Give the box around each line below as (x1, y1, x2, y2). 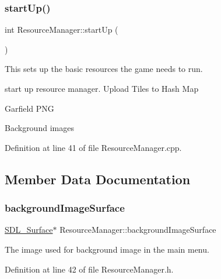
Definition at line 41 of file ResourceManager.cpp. (5, 141, 182, 153)
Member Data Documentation (5, 170, 191, 188)
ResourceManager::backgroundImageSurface (59, 223, 216, 236)
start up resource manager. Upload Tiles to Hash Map (5, 82, 199, 94)
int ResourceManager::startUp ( (5, 23, 118, 36)
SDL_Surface (5, 223, 53, 236)
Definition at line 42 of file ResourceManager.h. (5, 263, 174, 275)
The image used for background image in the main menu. (5, 243, 209, 255)
